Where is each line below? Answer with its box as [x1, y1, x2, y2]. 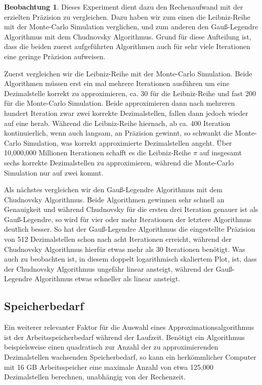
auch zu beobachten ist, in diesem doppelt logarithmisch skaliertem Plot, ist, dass [4, 253, 257, 264]
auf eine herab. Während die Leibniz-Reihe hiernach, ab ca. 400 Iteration [4, 117, 231, 128]
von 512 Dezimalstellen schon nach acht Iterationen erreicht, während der [4, 234, 232, 244]
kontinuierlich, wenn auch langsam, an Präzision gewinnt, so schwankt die [4, 127, 233, 138]
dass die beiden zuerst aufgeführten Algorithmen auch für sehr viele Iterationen [4, 41, 250, 52]
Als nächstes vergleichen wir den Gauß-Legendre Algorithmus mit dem [4, 184, 223, 195]
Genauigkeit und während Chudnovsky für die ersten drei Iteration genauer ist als [4, 204, 258, 215]
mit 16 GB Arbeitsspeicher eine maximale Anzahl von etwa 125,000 [4, 361, 213, 372]
